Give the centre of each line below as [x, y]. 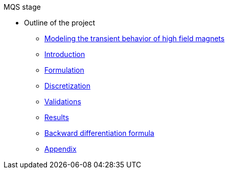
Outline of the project [60, 23]
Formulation [65, 70]
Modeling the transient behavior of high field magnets [135, 38]
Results [57, 117]
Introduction [65, 54]
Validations [63, 102]
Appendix [60, 149]
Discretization [68, 86]
